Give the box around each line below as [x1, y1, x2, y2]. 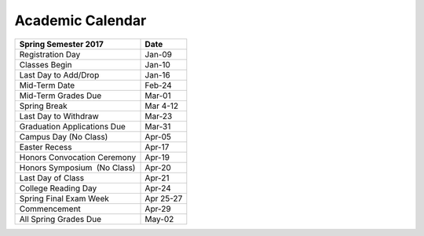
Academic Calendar [14, 12, 147, 29]
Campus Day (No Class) [19, 131, 108, 142]
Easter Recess [19, 141, 72, 152]
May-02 [144, 213, 174, 224]
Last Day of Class [19, 172, 85, 183]
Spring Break [19, 100, 68, 111]
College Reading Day [19, 183, 97, 194]
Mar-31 [144, 121, 171, 132]
